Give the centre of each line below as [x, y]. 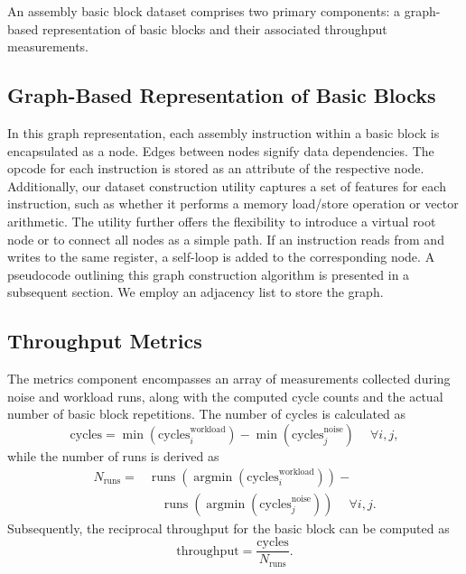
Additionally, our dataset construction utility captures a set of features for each [227, 185]
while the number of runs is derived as [113, 455]
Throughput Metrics [105, 341]
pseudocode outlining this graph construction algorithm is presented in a [209, 274]
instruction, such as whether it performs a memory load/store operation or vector [233, 204]
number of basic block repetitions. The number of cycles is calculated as [207, 414]
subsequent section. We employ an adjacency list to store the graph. [196, 292]
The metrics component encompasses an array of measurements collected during [229, 379]
